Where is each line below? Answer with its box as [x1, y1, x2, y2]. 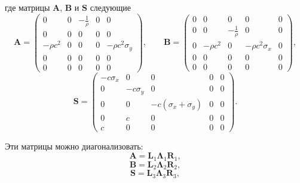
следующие [90, 1, 131, 13]
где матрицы [5, 1, 50, 13]
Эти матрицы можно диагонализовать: [5, 139, 143, 152]
